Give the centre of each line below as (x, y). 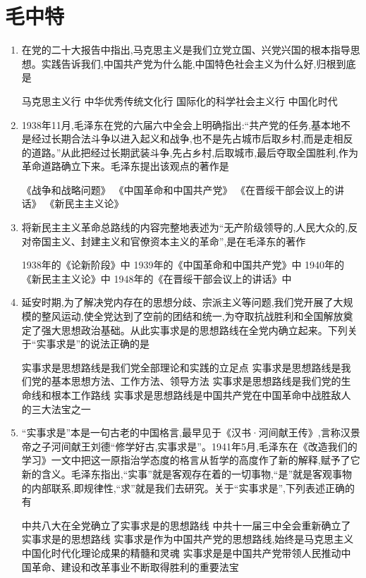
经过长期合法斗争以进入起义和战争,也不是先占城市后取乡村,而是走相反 (192, 139)
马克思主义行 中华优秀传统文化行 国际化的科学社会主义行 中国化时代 (179, 100)
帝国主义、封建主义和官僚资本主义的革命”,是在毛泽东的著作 (169, 241)
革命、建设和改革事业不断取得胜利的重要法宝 (135, 566)
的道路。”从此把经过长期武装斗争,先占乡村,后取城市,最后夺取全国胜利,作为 (190, 152)
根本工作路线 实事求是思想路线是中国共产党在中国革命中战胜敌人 (201, 395)
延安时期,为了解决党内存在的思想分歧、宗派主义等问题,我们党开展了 (177, 302)
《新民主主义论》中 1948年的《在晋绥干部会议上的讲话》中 (157, 278)
